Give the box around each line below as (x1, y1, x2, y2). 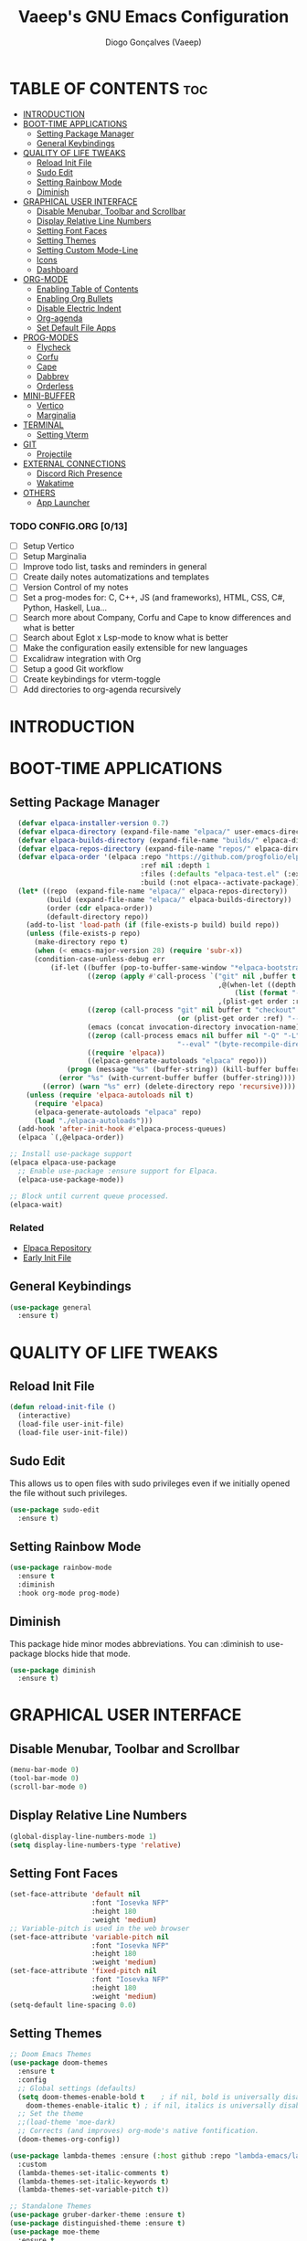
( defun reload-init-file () (9, 1403, 117, 1412)
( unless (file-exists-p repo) (26, 929, 142, 939)
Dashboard (36, 263, 79, 275)
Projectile (36, 448, 73, 459)
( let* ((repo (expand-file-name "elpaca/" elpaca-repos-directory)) (17, 887, 288, 896)
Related (9, 1222, 45, 1235)
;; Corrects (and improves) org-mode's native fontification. (17, 2127, 259, 2136)
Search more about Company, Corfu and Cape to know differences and (22, 612, 291, 623)
